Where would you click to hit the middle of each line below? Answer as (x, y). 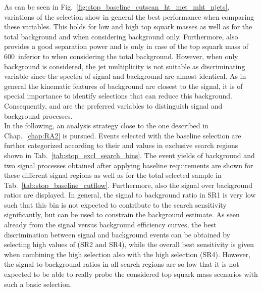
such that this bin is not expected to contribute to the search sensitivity (115, 204)
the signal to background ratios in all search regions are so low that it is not (122, 264)
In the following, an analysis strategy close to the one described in (106, 126)
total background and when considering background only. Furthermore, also (121, 36)
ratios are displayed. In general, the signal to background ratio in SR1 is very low (130, 195)
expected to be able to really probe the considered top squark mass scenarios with (131, 274)
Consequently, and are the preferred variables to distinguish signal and (113, 105)
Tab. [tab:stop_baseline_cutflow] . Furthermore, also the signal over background (128, 185)
